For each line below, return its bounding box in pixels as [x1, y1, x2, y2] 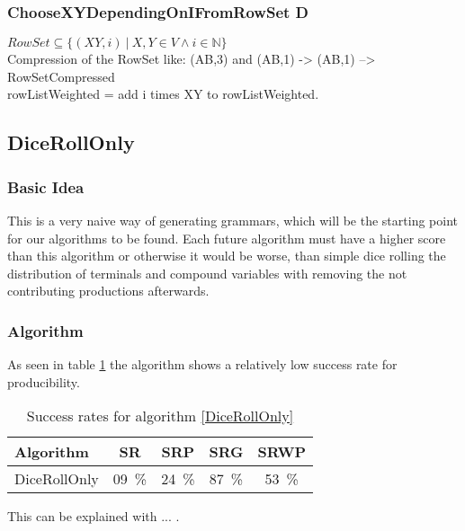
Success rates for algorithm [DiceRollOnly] [26, 405, 294, 427]
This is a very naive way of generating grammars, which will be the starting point [7, 211, 458, 229]
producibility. [7, 372, 80, 391]
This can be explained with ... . [7, 507, 180, 526]
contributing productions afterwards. [7, 281, 210, 300]
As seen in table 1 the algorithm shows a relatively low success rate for [7, 355, 398, 374]
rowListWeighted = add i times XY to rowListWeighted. [7, 84, 319, 103]
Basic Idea [7, 175, 85, 198]
